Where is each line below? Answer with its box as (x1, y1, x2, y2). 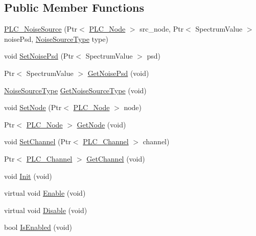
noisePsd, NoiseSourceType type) (4, 33, 108, 44)
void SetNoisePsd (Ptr (4, 50, 74, 61)
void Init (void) (4, 170, 52, 181)
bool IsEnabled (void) (4, 222, 72, 232)
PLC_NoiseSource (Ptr (4, 23, 78, 34)
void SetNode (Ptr (4, 102, 62, 113)
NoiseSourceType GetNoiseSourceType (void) (4, 85, 147, 95)
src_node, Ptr (139, 23, 184, 34)
